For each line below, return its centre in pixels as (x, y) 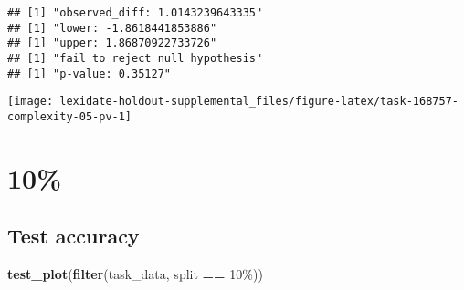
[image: (31, 102)
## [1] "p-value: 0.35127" (89, 73)
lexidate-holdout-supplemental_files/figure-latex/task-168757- (259, 102)
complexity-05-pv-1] (70, 116)
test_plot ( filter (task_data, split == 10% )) (135, 274)
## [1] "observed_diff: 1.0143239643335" (135, 13)
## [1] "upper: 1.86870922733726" (112, 43)
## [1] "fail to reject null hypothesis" (135, 58)
